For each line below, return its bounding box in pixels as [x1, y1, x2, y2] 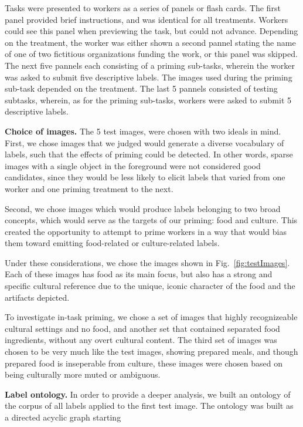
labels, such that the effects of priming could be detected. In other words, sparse [5, 148, 293, 160]
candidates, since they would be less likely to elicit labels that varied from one [5, 171, 285, 183]
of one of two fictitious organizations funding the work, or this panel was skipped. [5, 48, 298, 60]
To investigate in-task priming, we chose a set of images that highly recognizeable [5, 311, 298, 323]
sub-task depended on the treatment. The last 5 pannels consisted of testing [5, 82, 278, 95]
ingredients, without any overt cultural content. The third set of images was [5, 334, 277, 346]
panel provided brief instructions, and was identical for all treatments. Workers [5, 13, 288, 25]
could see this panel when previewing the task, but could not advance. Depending [5, 25, 298, 37]
